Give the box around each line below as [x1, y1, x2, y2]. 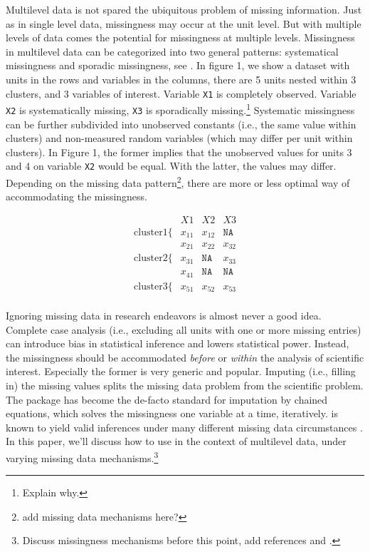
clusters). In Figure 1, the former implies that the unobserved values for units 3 [6, 144, 352, 159]
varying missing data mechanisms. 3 [6, 448, 159, 465]
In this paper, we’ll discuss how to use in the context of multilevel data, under [6, 434, 347, 449]
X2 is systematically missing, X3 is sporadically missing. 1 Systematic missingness [6, 101, 355, 117]
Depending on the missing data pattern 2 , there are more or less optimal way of [6, 173, 350, 190]
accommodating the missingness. [6, 189, 148, 204]
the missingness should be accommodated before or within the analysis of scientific [6, 349, 364, 364]
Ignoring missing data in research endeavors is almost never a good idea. [6, 307, 322, 322]
